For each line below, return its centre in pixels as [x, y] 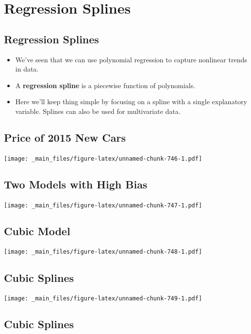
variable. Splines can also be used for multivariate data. [98, 111]
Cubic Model [37, 231]
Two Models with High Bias [76, 184]
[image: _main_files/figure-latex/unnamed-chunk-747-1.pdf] [103, 205]
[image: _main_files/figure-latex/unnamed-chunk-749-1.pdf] [103, 299]
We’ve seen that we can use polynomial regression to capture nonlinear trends [131, 59]
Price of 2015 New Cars [65, 137]
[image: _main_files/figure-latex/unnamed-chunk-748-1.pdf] [103, 252]
